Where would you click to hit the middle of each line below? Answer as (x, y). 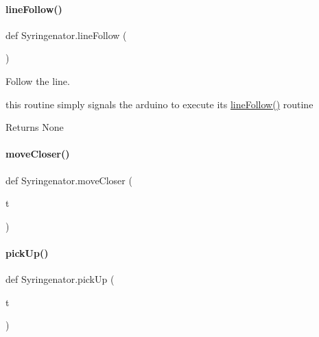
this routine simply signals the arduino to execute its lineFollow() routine (159, 104)
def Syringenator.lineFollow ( (66, 35)
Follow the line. (38, 80)
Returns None (35, 127)
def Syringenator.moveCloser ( (69, 180)
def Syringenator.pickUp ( (60, 279)
